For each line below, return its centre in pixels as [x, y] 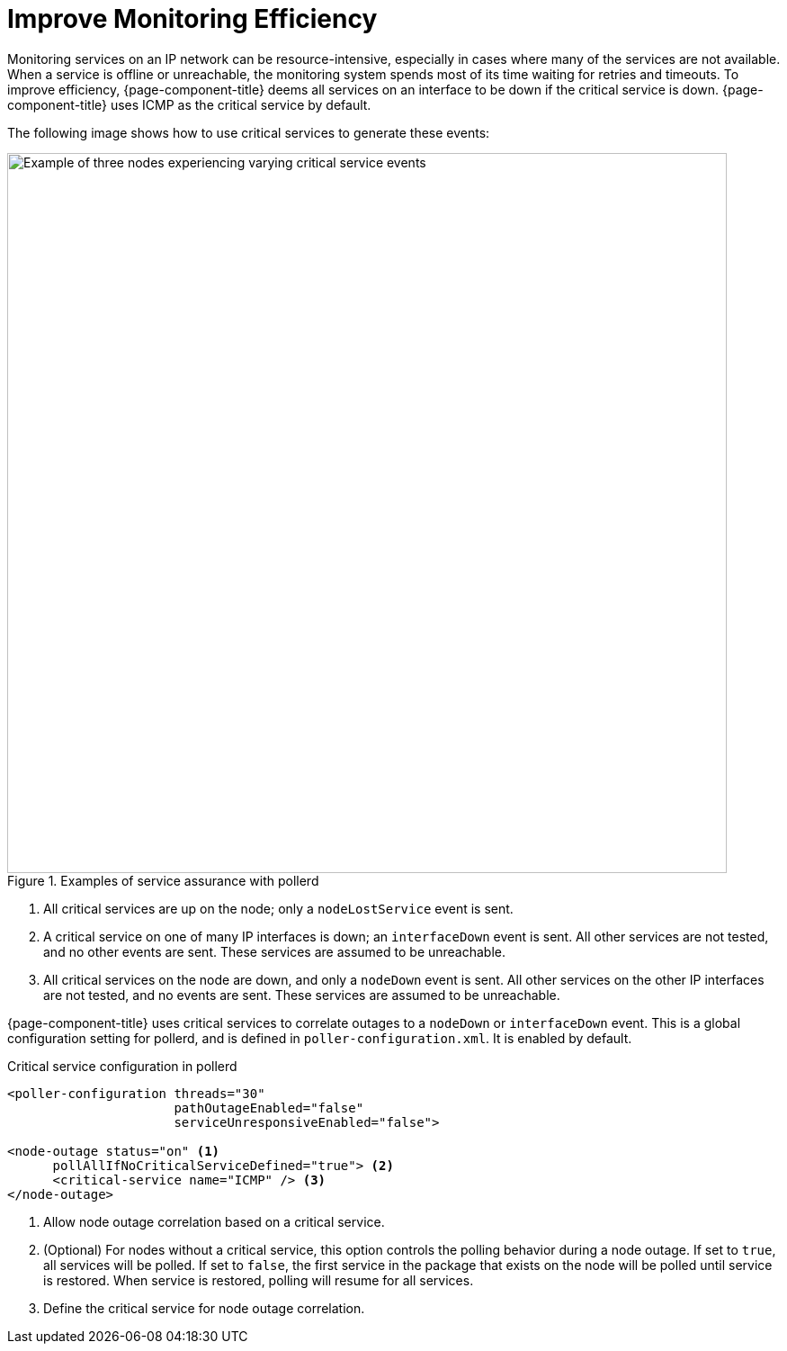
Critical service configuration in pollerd [122, 1066]
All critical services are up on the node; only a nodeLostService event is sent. [278, 908]
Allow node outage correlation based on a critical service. [214, 1221]
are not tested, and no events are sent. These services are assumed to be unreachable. [302, 995]
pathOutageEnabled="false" [269, 1108]
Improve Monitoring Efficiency [192, 19]
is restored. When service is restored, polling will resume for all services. [259, 1280]
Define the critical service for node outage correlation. [204, 1308]
